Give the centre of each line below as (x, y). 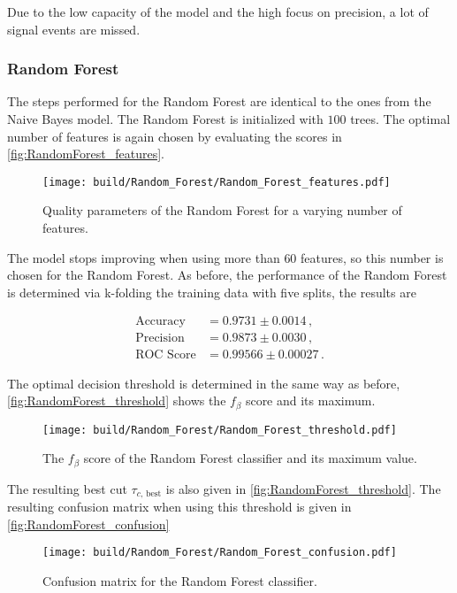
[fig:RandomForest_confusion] (88, 524)
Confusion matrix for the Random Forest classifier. (180, 580)
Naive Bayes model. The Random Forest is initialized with (165, 119)
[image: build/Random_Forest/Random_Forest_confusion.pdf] (220, 553)
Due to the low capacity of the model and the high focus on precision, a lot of (218, 12)
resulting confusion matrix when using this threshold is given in (179, 507)
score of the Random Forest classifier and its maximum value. (250, 458)
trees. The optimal (400, 119)
